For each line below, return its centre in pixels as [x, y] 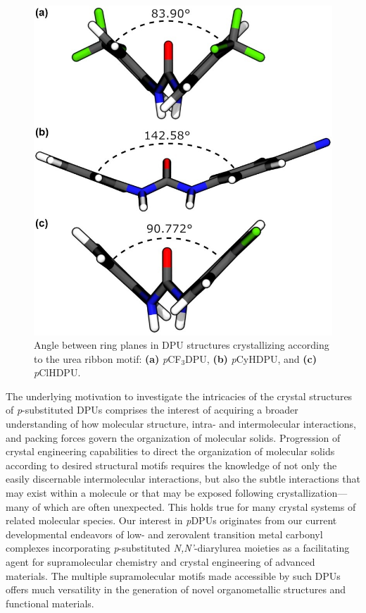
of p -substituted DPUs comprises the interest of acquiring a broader [152, 410]
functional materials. [50, 603]
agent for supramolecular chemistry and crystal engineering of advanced [160, 562]
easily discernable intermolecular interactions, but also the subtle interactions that [183, 479]
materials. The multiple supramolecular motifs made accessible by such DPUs [173, 575]
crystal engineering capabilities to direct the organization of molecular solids [170, 451]
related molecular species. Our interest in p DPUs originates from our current [171, 520]
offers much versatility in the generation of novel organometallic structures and [176, 589]
